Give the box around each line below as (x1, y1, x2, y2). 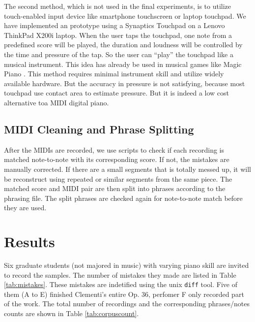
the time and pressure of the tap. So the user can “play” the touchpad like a (4, 49, 233, 59)
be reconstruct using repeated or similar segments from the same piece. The (4, 173, 232, 184)
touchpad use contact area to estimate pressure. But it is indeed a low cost (4, 88, 229, 98)
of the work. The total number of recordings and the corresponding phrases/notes (4, 298, 250, 309)
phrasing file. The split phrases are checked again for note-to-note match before (4, 193, 243, 203)
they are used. (4, 202, 47, 213)
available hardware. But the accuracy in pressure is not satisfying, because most (4, 78, 245, 88)
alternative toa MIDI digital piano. (4, 97, 109, 107)
